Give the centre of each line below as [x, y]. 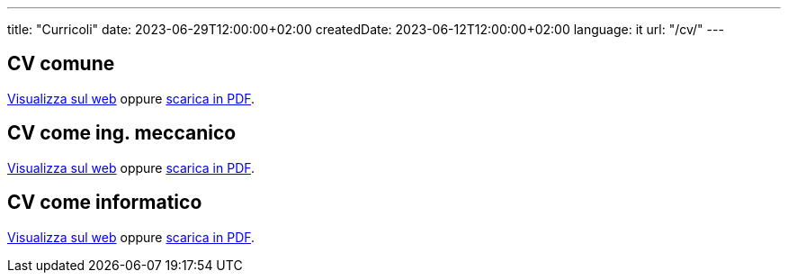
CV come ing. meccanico [122, 133]
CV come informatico [105, 203]
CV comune [61, 64]
